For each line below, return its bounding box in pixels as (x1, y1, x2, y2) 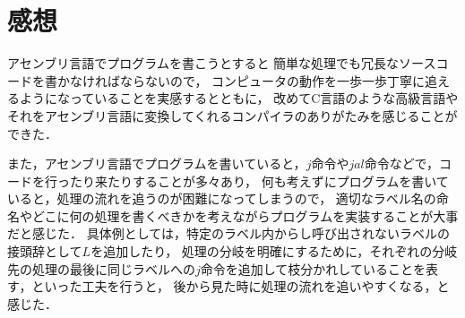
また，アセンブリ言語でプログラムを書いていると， (7, 154, 306, 173)
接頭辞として (7, 242, 82, 261)
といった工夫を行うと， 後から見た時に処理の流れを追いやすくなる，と (31, 277, 450, 296)
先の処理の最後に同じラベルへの (7, 259, 195, 278)
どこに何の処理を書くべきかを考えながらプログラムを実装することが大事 (31, 206, 459, 225)
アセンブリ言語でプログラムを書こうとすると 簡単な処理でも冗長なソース (7, 54, 436, 73)
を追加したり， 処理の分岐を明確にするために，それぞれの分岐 (90, 242, 458, 261)
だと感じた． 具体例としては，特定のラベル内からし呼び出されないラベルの (7, 224, 450, 243)
